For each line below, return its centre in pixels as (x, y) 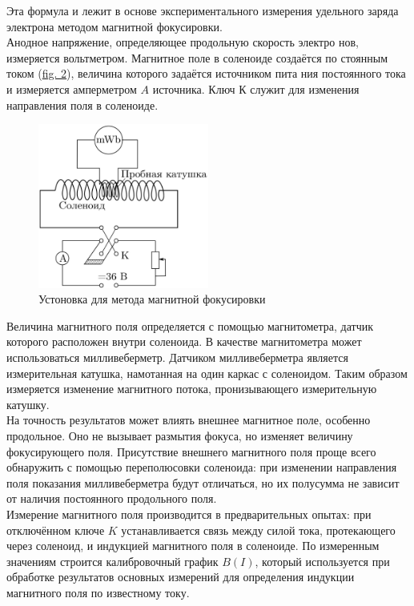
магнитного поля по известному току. (98, 592)
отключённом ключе (56, 530)
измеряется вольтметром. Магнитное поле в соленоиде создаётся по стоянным (197, 57)
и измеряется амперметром (72, 88)
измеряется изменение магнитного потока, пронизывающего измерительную (192, 389)
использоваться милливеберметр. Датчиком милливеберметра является (177, 357)
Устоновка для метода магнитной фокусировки (152, 299)
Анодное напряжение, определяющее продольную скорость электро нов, (183, 42)
